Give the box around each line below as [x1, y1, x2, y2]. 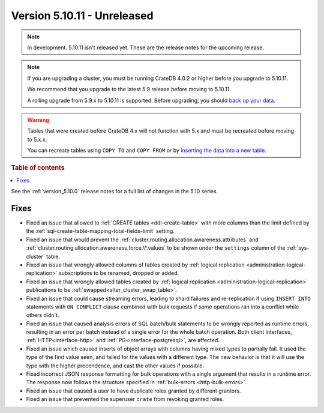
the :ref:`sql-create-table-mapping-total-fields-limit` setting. [26, 228, 175, 235]
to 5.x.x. [27, 136, 47, 143]
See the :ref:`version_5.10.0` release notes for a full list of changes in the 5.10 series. [11, 188, 218, 195]
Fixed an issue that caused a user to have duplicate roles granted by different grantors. [26, 387, 241, 394]
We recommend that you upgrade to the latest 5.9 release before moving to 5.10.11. [27, 86, 231, 93]
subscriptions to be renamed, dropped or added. [58, 270, 179, 277]
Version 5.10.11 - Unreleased [11, 9, 154, 22]
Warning [27, 116, 49, 123]
